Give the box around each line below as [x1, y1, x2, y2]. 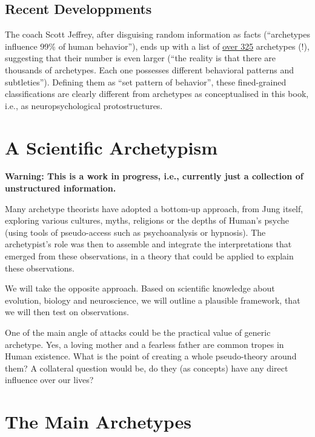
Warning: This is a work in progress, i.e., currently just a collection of [5, 170, 303, 182]
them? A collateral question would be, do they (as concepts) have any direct [5, 361, 288, 374]
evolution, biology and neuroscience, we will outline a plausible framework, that [5, 293, 300, 306]
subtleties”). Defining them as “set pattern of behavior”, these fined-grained [5, 75, 287, 88]
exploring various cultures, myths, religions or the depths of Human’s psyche [5, 214, 289, 227]
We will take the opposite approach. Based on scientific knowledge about [5, 282, 275, 295]
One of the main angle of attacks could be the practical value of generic [5, 326, 271, 339]
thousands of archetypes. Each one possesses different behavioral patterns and [5, 63, 294, 76]
